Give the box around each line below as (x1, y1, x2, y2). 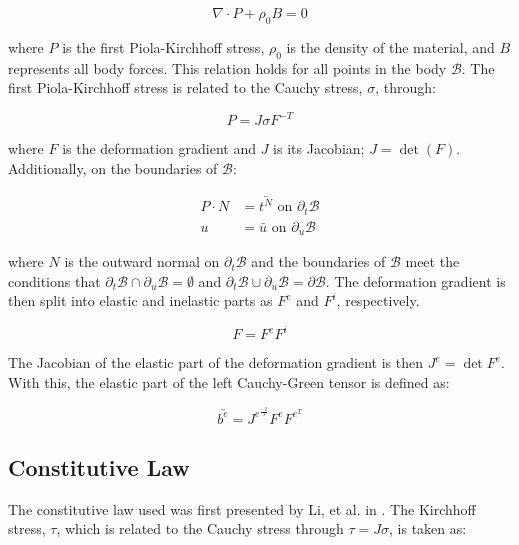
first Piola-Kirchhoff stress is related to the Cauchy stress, (8, 77, 363, 98)
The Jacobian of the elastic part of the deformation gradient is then (8, 352, 424, 373)
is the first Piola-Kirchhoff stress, (62, 36, 265, 57)
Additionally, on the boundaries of (8, 157, 218, 178)
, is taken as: (389, 518, 467, 539)
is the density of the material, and (286, 36, 495, 57)
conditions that (8, 270, 101, 291)
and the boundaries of (251, 251, 386, 272)
